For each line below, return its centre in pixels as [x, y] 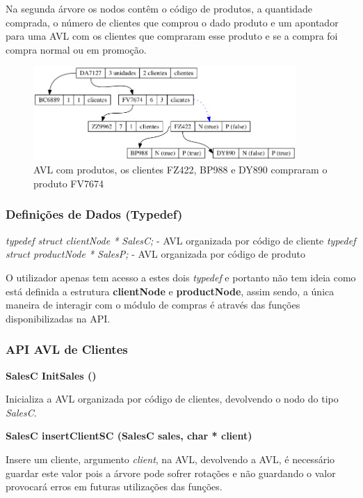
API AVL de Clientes [67, 349]
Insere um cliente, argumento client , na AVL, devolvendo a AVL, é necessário [170, 459]
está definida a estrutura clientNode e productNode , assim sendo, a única [170, 291]
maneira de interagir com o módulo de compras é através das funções [153, 305]
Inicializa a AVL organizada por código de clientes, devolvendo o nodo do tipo [172, 399]
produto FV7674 [68, 183]
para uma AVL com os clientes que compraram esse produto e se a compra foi [172, 36]
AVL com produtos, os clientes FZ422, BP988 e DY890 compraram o [180, 170]
